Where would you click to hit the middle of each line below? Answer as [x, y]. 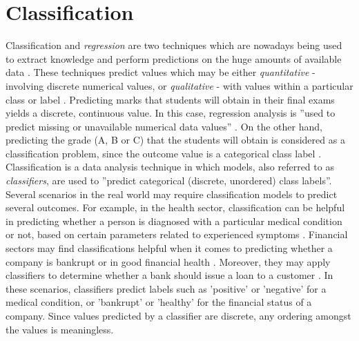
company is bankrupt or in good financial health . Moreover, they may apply [168, 261]
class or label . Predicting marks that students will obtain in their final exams [170, 99]
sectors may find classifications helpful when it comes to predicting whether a [169, 248]
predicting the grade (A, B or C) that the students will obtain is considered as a [175, 140]
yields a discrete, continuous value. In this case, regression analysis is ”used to [171, 113]
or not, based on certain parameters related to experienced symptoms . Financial [177, 234]
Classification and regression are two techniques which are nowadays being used [174, 45]
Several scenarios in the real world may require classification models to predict [172, 194]
